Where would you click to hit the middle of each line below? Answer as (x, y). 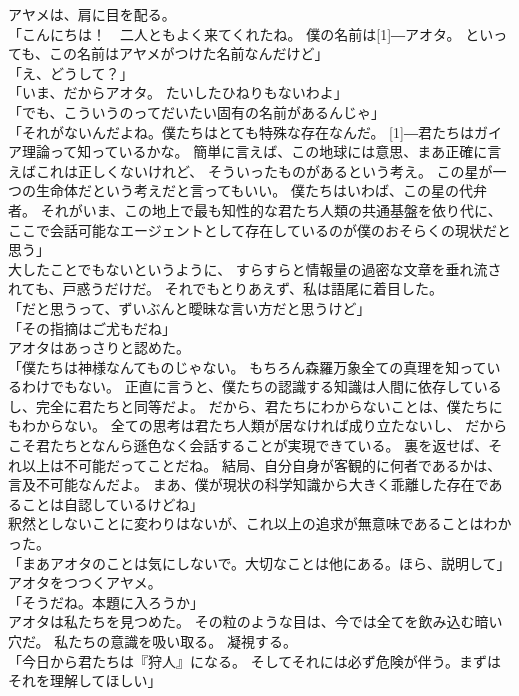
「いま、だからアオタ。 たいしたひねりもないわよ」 (178, 92)
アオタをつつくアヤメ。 (85, 582)
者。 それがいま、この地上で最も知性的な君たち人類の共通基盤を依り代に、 (255, 209)
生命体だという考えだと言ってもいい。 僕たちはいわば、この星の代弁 (261, 190)
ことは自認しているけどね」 (112, 503)
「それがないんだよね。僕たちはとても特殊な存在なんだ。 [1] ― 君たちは (241, 131)
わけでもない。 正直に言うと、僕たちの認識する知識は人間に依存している (261, 386)
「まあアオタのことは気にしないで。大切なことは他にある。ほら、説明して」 (259, 562)
